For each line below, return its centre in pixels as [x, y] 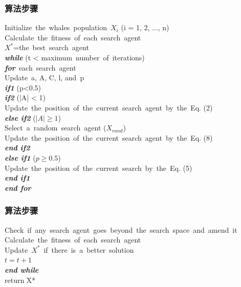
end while [22, 269]
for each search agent [40, 67]
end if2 [17, 148]
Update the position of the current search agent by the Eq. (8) [109, 137]
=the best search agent [51, 47]
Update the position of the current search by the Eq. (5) [98, 168]
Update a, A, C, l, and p [45, 78]
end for [18, 187]
